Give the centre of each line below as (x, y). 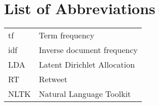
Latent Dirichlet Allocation (87, 65)
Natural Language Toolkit (85, 94)
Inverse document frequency (88, 50)
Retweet (53, 79)
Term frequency (67, 35)
